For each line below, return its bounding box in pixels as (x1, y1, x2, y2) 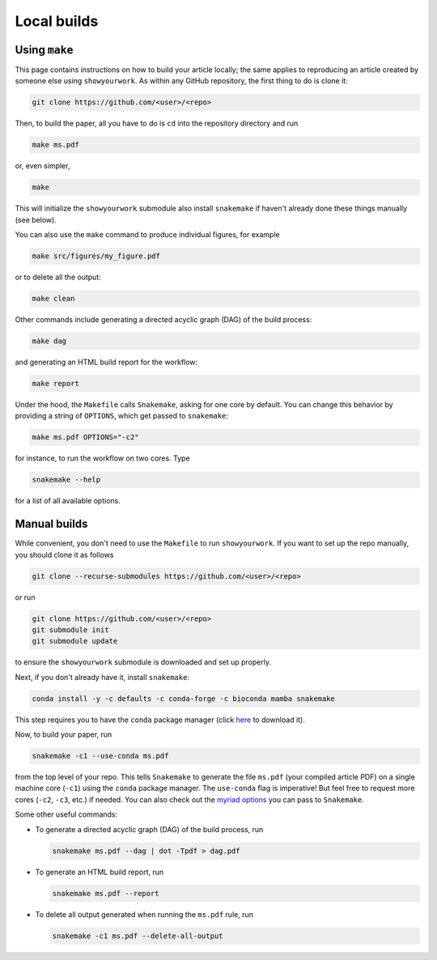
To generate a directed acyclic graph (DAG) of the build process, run (35, 824, 264, 834)
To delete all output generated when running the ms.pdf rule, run (35, 909, 254, 919)
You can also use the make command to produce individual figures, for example (15, 230, 280, 240)
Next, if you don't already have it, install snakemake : (15, 672, 190, 682)
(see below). (15, 215, 57, 224)
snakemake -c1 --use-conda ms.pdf (32, 751, 169, 761)
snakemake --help (32, 475, 101, 485)
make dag (32, 337, 67, 346)
